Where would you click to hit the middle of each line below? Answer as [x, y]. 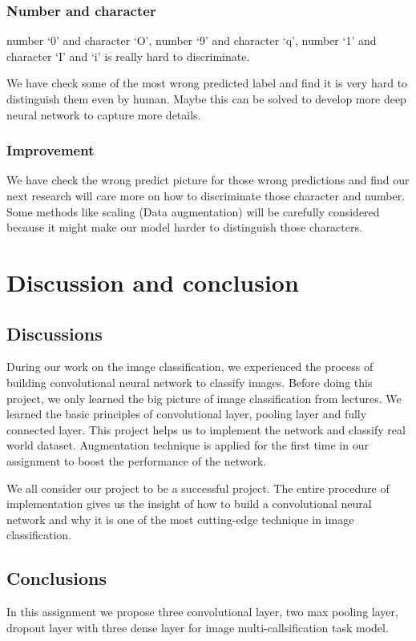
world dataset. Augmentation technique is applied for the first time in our [188, 445]
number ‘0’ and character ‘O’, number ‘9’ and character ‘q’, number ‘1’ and [192, 40]
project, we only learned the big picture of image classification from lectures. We [204, 398]
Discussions [55, 333]
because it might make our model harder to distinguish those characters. [184, 227]
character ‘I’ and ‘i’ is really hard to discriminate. [128, 56]
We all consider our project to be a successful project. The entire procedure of [198, 488]
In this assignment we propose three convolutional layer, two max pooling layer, [202, 612]
